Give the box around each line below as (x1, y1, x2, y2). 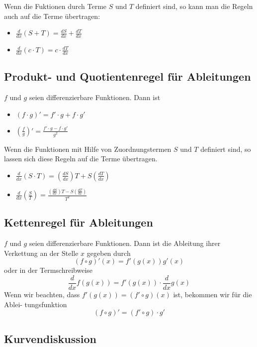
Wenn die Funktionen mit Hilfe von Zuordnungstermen (4, 143, 171, 154)
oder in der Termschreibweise (4, 265, 93, 275)
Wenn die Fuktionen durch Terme (4, 1, 107, 11)
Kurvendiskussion (4, 331, 96, 346)
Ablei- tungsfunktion (4, 299, 67, 309)
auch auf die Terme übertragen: (4, 10, 100, 21)
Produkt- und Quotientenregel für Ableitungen (4, 69, 251, 84)
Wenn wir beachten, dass (4, 289, 80, 300)
